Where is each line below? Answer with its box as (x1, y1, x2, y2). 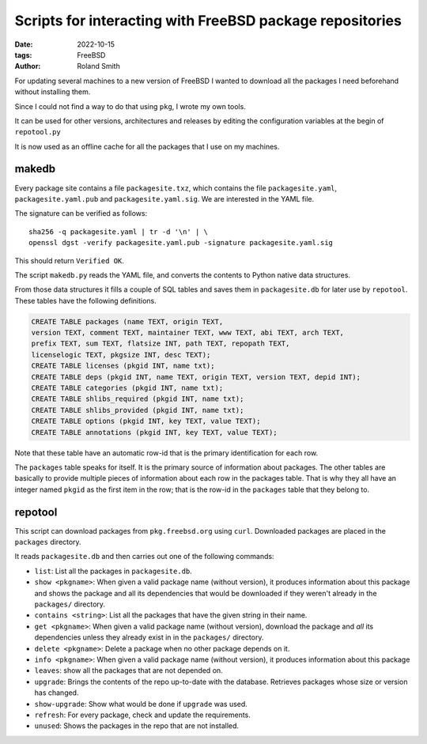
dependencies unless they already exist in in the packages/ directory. (34, 633, 264, 642)
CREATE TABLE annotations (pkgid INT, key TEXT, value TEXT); (31, 428, 278, 436)
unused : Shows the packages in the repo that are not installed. (34, 721, 240, 731)
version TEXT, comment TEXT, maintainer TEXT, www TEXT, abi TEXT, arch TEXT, (31, 328, 344, 338)
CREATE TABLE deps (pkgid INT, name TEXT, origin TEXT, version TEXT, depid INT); (31, 372, 361, 381)
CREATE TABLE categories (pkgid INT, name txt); (31, 383, 224, 393)
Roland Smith (77, 62, 120, 71)
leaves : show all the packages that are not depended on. (34, 666, 223, 675)
